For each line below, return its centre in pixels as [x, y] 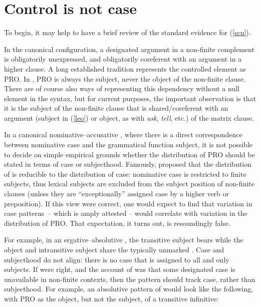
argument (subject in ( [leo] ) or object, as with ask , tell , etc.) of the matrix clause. [129, 117]
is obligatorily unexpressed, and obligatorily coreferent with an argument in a [123, 59]
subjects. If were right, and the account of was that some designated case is [120, 269]
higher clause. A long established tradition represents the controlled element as [125, 68]
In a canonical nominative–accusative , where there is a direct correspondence [123, 134]
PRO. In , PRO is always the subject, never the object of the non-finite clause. [125, 78]
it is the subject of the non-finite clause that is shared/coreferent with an [116, 108]
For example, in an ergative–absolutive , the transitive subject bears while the [124, 240]
